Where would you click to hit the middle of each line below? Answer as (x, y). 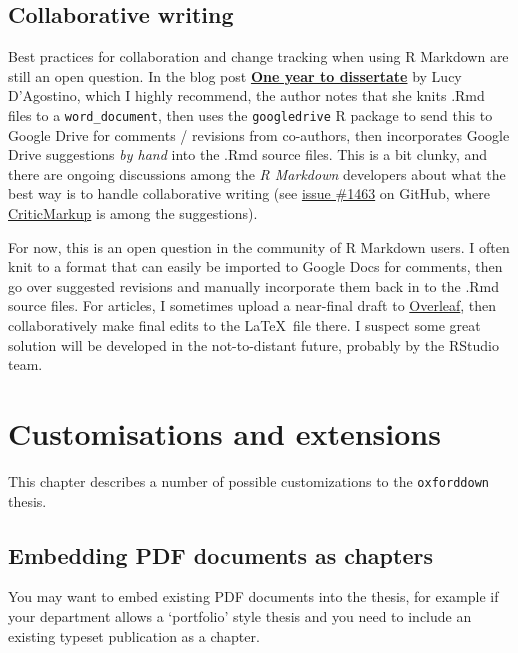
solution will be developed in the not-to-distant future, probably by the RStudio (253, 344)
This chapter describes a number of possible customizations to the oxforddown (248, 480)
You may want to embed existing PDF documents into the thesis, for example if (253, 596)
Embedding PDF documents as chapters (220, 554)
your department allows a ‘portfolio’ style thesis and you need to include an (240, 615)
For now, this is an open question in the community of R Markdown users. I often (259, 246)
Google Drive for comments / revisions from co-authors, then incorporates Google (259, 134)
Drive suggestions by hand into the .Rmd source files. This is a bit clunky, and (248, 154)
